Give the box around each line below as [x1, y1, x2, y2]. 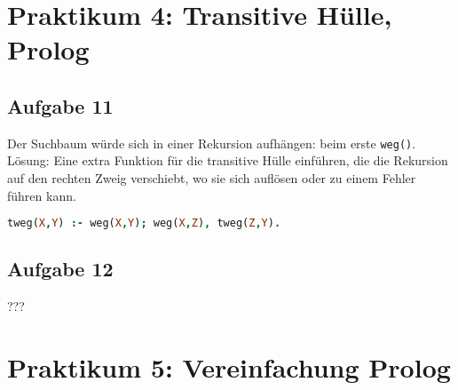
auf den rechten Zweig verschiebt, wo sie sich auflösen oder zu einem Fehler [7, 169, 416, 187]
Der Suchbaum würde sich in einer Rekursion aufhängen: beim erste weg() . [7, 133, 416, 152]
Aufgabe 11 [7, 92, 114, 119]
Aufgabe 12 [7, 255, 114, 283]
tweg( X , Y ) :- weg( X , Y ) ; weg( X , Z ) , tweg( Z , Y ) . [7, 217, 281, 230]
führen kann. [7, 186, 76, 204]
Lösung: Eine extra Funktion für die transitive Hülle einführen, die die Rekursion [7, 151, 448, 170]
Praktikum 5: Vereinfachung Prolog [7, 349, 451, 386]
